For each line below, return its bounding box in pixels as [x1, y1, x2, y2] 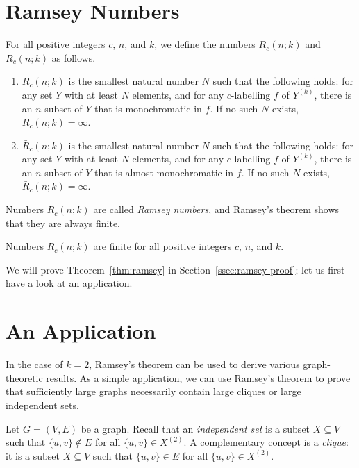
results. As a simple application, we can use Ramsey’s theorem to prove [46, 370, 351, 385]
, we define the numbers [154, 37, 256, 51]
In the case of [6, 357, 63, 371]
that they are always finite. [6, 215, 121, 230]
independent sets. [6, 397, 79, 412]
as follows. [51, 50, 96, 65]
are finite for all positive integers [93, 239, 232, 253]
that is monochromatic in [94, 101, 202, 115]
